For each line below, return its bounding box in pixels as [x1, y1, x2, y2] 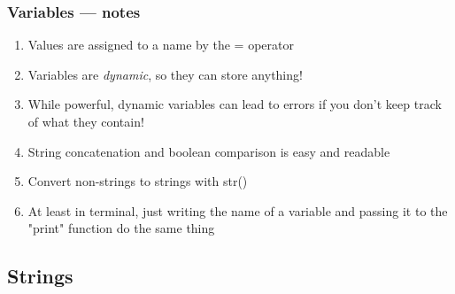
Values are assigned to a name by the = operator [27, 35, 294, 54]
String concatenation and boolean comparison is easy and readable [27, 142, 390, 160]
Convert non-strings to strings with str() [27, 172, 248, 190]
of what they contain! [27, 112, 144, 130]
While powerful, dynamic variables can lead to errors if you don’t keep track [27, 95, 442, 113]
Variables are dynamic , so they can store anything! [27, 65, 303, 83]
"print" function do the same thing [27, 219, 215, 237]
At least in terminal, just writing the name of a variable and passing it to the [27, 201, 448, 220]
